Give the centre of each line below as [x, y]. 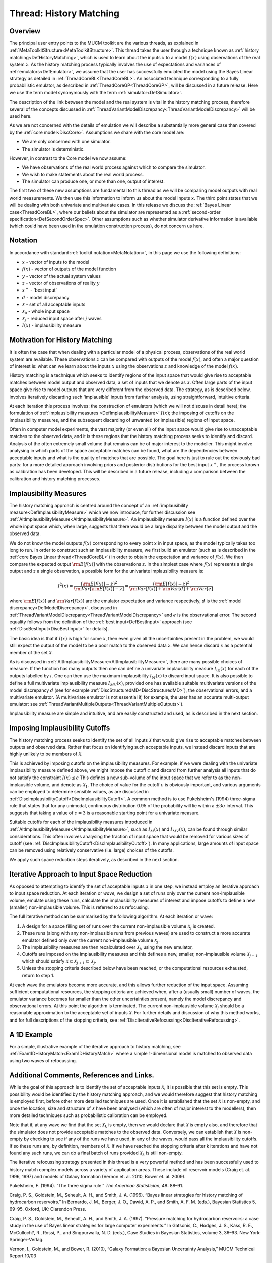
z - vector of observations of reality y [61, 283]
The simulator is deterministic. [53, 149]
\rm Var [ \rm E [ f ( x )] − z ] [99, 589]
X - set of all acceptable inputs [54, 304]
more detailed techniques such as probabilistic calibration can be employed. [88, 1115]
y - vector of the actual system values [61, 276]
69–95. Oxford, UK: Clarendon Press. [48, 1209]
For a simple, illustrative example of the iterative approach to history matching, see [95, 1046]
